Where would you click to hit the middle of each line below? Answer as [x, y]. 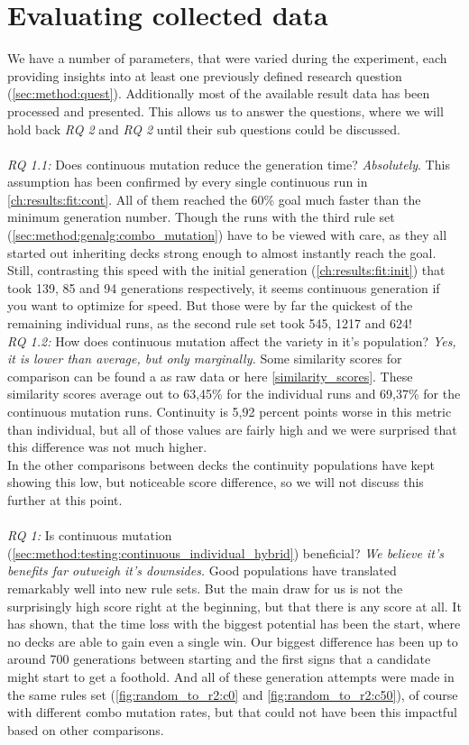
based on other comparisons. [86, 729]
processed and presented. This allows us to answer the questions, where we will [225, 110]
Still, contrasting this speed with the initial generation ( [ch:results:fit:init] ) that [226, 270]
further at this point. [65, 499]
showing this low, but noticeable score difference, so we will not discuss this [216, 482]
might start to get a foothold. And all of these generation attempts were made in [231, 676]
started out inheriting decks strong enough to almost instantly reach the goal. [222, 252]
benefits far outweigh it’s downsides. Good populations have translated [202, 570]
